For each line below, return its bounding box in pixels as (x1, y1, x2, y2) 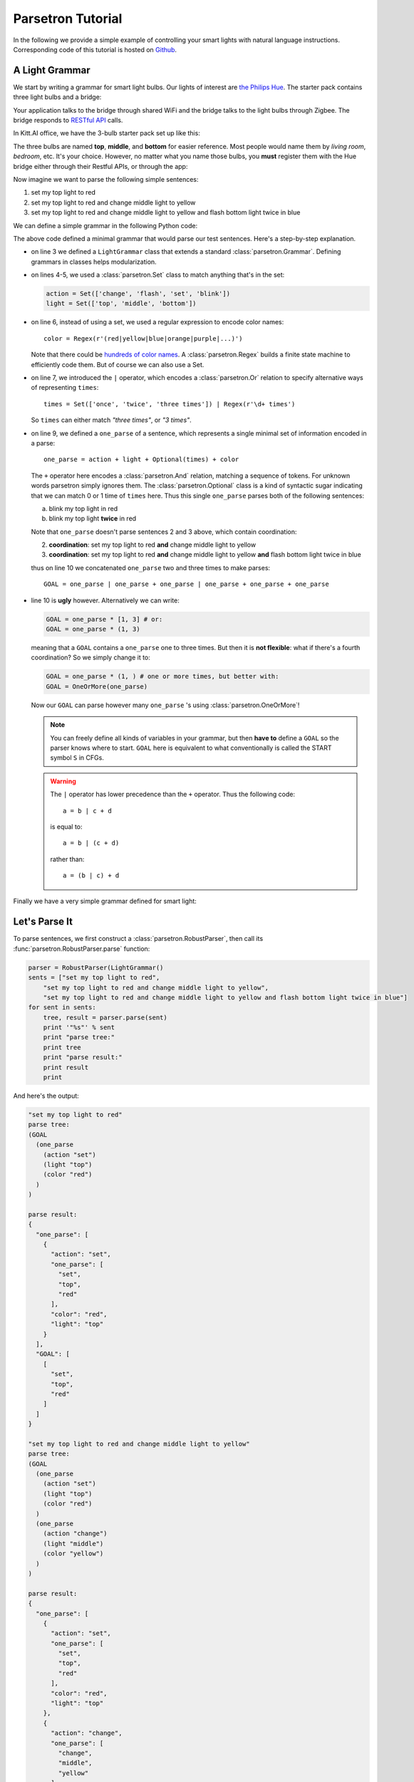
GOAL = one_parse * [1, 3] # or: (46, 615, 163, 623)
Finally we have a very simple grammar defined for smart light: (13, 897, 197, 905)
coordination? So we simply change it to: (31, 653, 151, 662)
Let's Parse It (13, 916, 73, 928)
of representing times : (31, 383, 99, 392)
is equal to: (50, 822, 83, 830)
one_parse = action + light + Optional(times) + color (43, 455, 239, 463)
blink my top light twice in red (48, 514, 137, 523)
